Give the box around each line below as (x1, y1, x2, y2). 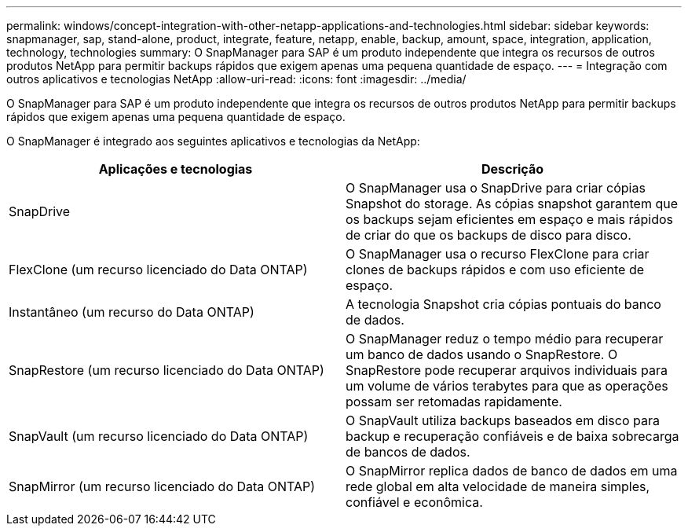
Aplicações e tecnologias (98, 161, 253, 177)
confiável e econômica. (346, 494, 483, 510)
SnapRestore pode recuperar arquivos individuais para (346, 362, 668, 378)
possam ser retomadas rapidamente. (346, 394, 562, 409)
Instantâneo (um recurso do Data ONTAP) (9, 304, 254, 320)
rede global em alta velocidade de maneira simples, (346, 479, 650, 494)
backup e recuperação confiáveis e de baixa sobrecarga (346, 428, 679, 444)
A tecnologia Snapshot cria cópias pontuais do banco (346, 296, 661, 312)
